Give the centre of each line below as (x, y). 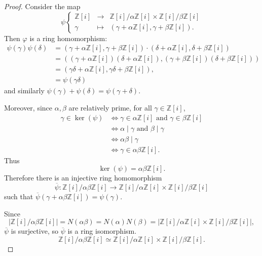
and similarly (24, 90)
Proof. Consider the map (42, 6)
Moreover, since (28, 107)
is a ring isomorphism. (102, 231)
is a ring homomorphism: (68, 38)
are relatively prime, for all (110, 107)
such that (19, 196)
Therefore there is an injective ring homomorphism (83, 178)
